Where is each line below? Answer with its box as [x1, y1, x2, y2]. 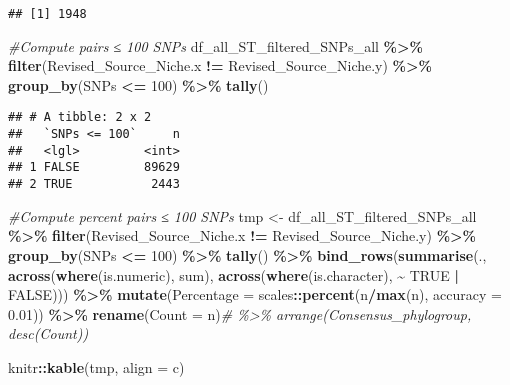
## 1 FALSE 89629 [8, 160, 180, 175]
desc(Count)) [8, 323, 89, 344]
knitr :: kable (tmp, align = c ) [8, 356, 185, 377]
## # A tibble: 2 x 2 [8, 110, 152, 125]
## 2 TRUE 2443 [8, 177, 180, 192]
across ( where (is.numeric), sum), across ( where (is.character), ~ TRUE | [8, 264, 459, 285]
